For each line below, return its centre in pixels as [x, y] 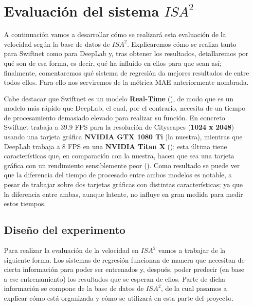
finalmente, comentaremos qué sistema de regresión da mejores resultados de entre [126, 72]
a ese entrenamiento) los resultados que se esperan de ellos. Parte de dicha [115, 278]
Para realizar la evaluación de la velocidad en [71, 250]
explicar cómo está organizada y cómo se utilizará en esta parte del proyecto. [119, 297]
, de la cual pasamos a [194, 288]
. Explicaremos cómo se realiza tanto [182, 44]
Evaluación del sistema [81, 11]
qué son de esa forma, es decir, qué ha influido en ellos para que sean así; [113, 63]
